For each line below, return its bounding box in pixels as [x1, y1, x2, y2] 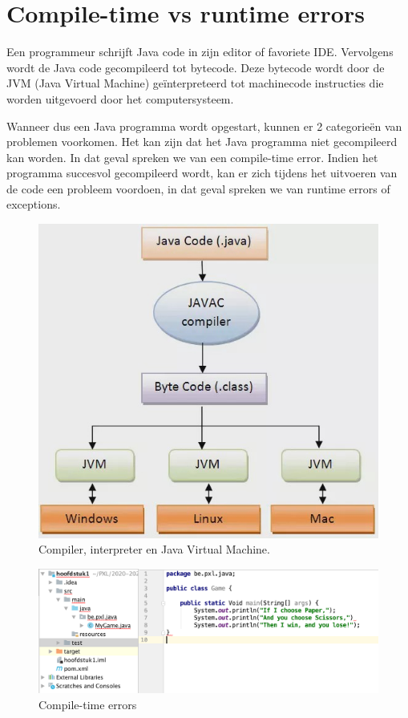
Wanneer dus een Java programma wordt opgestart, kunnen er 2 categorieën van [6, 117, 402, 134]
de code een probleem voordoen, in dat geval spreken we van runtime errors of [6, 180, 390, 197]
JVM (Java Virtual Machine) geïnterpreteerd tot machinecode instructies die [6, 75, 384, 91]
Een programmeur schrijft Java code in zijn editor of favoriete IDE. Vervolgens [6, 43, 394, 60]
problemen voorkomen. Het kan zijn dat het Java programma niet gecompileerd [6, 133, 398, 150]
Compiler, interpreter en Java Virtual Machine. [38, 541, 270, 558]
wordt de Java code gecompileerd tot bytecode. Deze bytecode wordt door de [6, 59, 385, 75]
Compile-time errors [38, 696, 137, 712]
